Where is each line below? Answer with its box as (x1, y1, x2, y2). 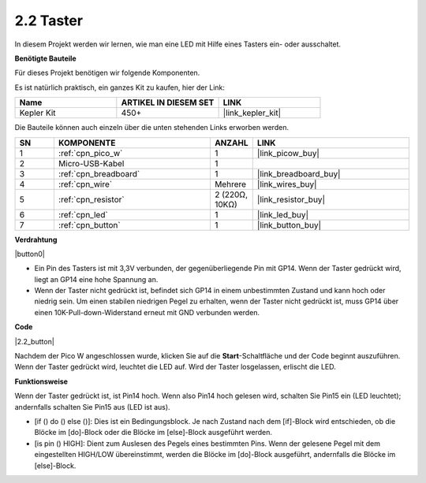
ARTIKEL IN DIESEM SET (121, 97, 215, 108)
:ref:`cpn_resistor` (58, 194, 125, 205)
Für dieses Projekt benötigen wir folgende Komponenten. (14, 68, 200, 78)
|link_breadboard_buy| (256, 168, 341, 179)
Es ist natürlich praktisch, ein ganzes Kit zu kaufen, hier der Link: (14, 83, 225, 92)
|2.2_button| (14, 336, 54, 346)
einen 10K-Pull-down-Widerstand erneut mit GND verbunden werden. (34, 307, 260, 317)
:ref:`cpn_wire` (58, 178, 113, 189)
